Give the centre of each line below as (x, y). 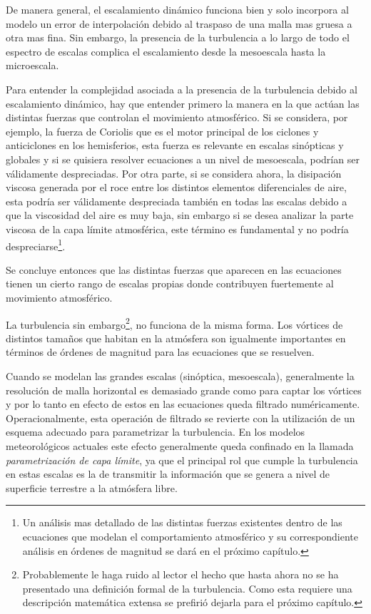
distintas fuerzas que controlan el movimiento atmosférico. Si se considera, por (177, 117)
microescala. (32, 65)
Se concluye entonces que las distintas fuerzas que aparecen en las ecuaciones (174, 269)
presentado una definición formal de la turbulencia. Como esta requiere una (187, 588)
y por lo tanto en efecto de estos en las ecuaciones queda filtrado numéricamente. (183, 404)
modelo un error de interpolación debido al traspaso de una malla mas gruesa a (179, 23)
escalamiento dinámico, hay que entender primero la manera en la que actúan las (183, 103)
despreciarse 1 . (36, 245)
